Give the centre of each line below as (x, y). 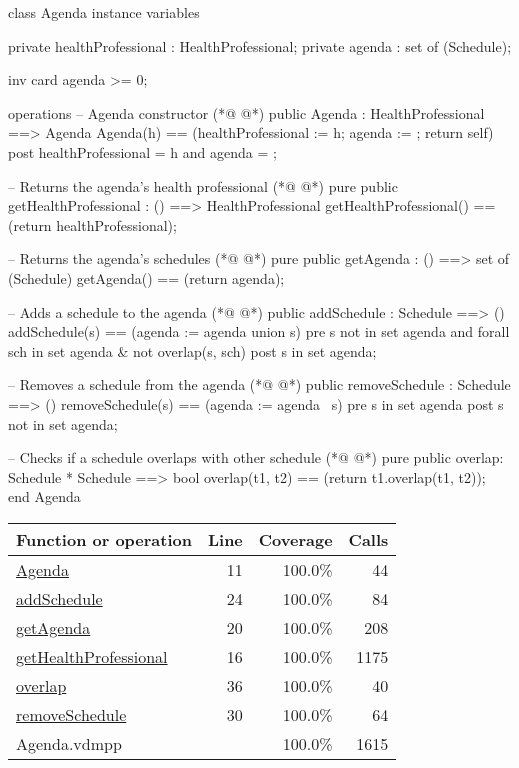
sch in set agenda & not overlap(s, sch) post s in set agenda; (192, 350)
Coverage (295, 539)
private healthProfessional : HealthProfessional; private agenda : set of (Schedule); (260, 45)
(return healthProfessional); (92, 224)
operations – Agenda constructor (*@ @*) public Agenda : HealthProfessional (246, 112)
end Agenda (44, 496)
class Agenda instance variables (104, 12)
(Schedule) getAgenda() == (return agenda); (146, 277)
